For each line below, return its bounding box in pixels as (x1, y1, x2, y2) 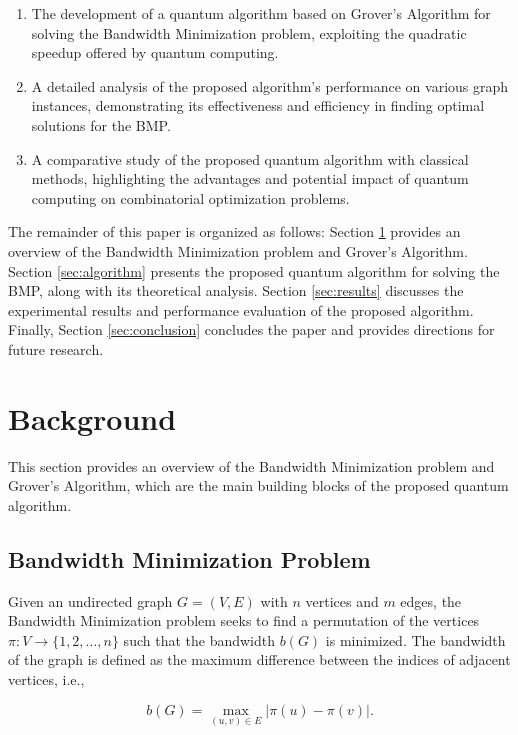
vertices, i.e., (8, 668, 85, 689)
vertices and (305, 590, 379, 611)
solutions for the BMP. (31, 114, 171, 135)
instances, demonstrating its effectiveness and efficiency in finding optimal (31, 95, 485, 116)
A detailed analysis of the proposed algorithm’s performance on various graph (31, 75, 509, 96)
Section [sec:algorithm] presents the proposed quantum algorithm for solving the (8, 260, 500, 281)
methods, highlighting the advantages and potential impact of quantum (31, 168, 469, 189)
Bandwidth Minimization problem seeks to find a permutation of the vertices (8, 610, 480, 631)
